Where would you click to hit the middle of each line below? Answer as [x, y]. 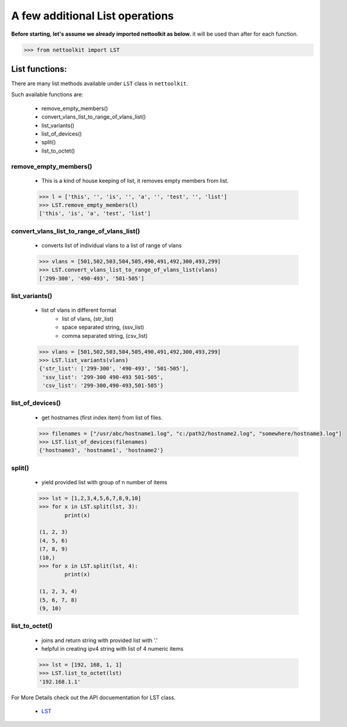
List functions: [39, 69]
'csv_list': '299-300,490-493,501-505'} [103, 386]
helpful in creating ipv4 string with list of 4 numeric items [112, 648]
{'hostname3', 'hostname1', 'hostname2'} [101, 450]
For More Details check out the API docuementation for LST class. [93, 697]
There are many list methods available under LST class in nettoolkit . [100, 84]
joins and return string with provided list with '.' [100, 640]
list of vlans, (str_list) [88, 318]
